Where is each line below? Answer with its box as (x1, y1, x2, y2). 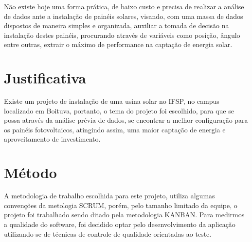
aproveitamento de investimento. (4, 134, 101, 144)
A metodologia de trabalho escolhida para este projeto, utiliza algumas (4, 191, 215, 201)
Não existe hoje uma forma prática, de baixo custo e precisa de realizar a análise (4, 1, 244, 11)
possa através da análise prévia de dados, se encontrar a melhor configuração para (4, 115, 248, 125)
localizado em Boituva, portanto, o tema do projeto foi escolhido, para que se (4, 105, 234, 115)
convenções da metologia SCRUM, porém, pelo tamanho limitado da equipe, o (4, 200, 237, 210)
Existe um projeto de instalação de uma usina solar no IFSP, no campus (4, 96, 219, 106)
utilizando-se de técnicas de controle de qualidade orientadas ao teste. (4, 228, 212, 239)
